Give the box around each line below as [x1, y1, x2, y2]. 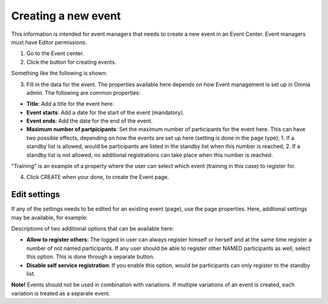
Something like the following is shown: [11, 70, 108, 77]
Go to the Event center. [26, 50, 84, 57]
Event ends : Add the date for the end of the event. [26, 117, 153, 124]
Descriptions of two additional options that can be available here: [11, 225, 174, 232]
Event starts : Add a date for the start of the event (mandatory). [26, 109, 185, 116]
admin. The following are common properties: [26, 89, 141, 96]
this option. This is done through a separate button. [26, 253, 155, 260]
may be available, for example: [11, 214, 88, 221]
